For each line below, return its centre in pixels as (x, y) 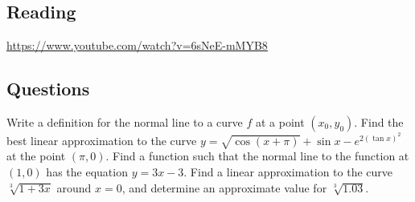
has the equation (87, 171)
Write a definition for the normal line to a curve (125, 122)
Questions (48, 89)
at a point (280, 122)
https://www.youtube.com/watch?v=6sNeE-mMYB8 (137, 45)
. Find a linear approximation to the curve (288, 171)
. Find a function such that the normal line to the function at (257, 156)
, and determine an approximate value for (224, 187)
